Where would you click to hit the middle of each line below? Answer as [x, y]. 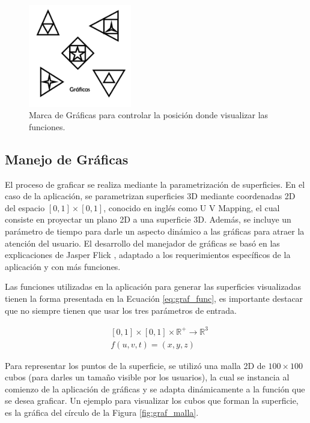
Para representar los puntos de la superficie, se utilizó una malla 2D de [135, 365]
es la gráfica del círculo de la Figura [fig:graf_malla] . [102, 412]
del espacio [25, 207]
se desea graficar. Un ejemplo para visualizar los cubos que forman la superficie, [152, 400]
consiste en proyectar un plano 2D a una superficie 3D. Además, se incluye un [148, 219]
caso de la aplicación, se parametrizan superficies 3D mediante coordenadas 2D [150, 196]
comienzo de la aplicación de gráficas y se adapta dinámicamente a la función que [155, 388]
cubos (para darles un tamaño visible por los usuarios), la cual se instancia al [147, 377]
